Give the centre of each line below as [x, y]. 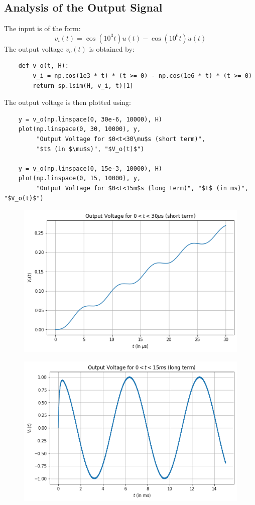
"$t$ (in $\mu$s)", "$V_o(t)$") [90, 149]
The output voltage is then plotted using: [68, 102]
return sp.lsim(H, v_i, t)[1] [83, 86]
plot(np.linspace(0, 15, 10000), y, [80, 178]
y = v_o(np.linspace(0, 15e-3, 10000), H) [90, 168]
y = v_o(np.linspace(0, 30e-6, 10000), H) [90, 119]
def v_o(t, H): [43, 66]
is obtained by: [112, 48]
